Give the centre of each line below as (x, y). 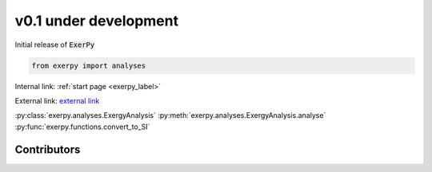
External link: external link (57, 100)
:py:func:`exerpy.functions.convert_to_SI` (82, 127)
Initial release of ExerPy (55, 45)
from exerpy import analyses (89, 65)
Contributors (48, 149)
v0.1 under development (97, 21)
